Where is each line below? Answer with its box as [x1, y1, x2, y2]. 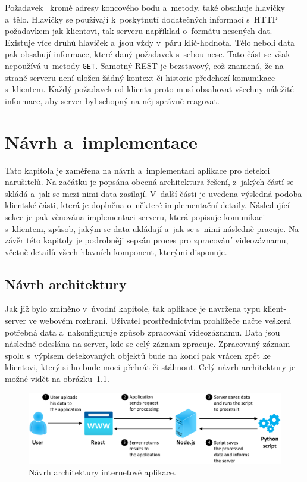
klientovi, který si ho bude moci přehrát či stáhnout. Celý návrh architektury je [5, 361, 296, 373]
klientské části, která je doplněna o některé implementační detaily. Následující [5, 199, 290, 211]
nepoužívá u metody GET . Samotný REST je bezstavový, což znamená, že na [5, 59, 284, 71]
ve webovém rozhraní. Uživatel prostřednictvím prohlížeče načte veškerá [29, 314, 292, 327]
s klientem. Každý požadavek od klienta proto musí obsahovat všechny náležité [5, 83, 294, 95]
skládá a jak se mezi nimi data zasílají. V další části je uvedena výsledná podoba [5, 187, 302, 199]
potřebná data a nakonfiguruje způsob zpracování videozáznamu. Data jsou [5, 325, 280, 338]
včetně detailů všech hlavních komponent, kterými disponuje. [5, 245, 227, 258]
